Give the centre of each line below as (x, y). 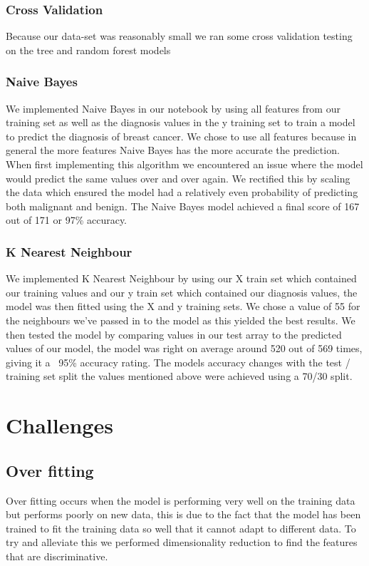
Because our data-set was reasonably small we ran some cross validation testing (179, 36)
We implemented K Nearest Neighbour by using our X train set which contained (181, 278)
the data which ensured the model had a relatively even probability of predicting (182, 192)
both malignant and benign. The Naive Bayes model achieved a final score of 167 (183, 206)
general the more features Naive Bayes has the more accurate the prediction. (173, 150)
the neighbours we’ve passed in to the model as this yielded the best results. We (181, 320)
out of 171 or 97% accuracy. (67, 220)
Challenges (59, 425)
